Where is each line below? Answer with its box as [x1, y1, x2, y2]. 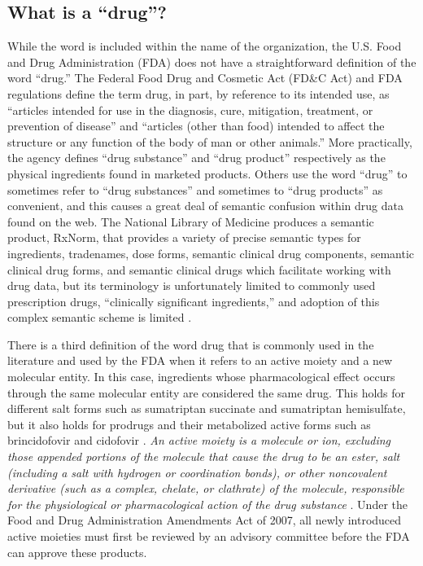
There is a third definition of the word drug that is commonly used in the [7, 336, 374, 353]
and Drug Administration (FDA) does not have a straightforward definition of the [7, 53, 416, 70]
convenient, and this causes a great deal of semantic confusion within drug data [7, 197, 403, 214]
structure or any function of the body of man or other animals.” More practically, [7, 133, 412, 150]
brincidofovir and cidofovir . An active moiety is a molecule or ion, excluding [7, 432, 391, 449]
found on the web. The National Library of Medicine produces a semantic [7, 213, 374, 230]
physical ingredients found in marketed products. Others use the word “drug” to [7, 165, 408, 182]
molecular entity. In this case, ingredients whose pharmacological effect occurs [7, 368, 395, 385]
